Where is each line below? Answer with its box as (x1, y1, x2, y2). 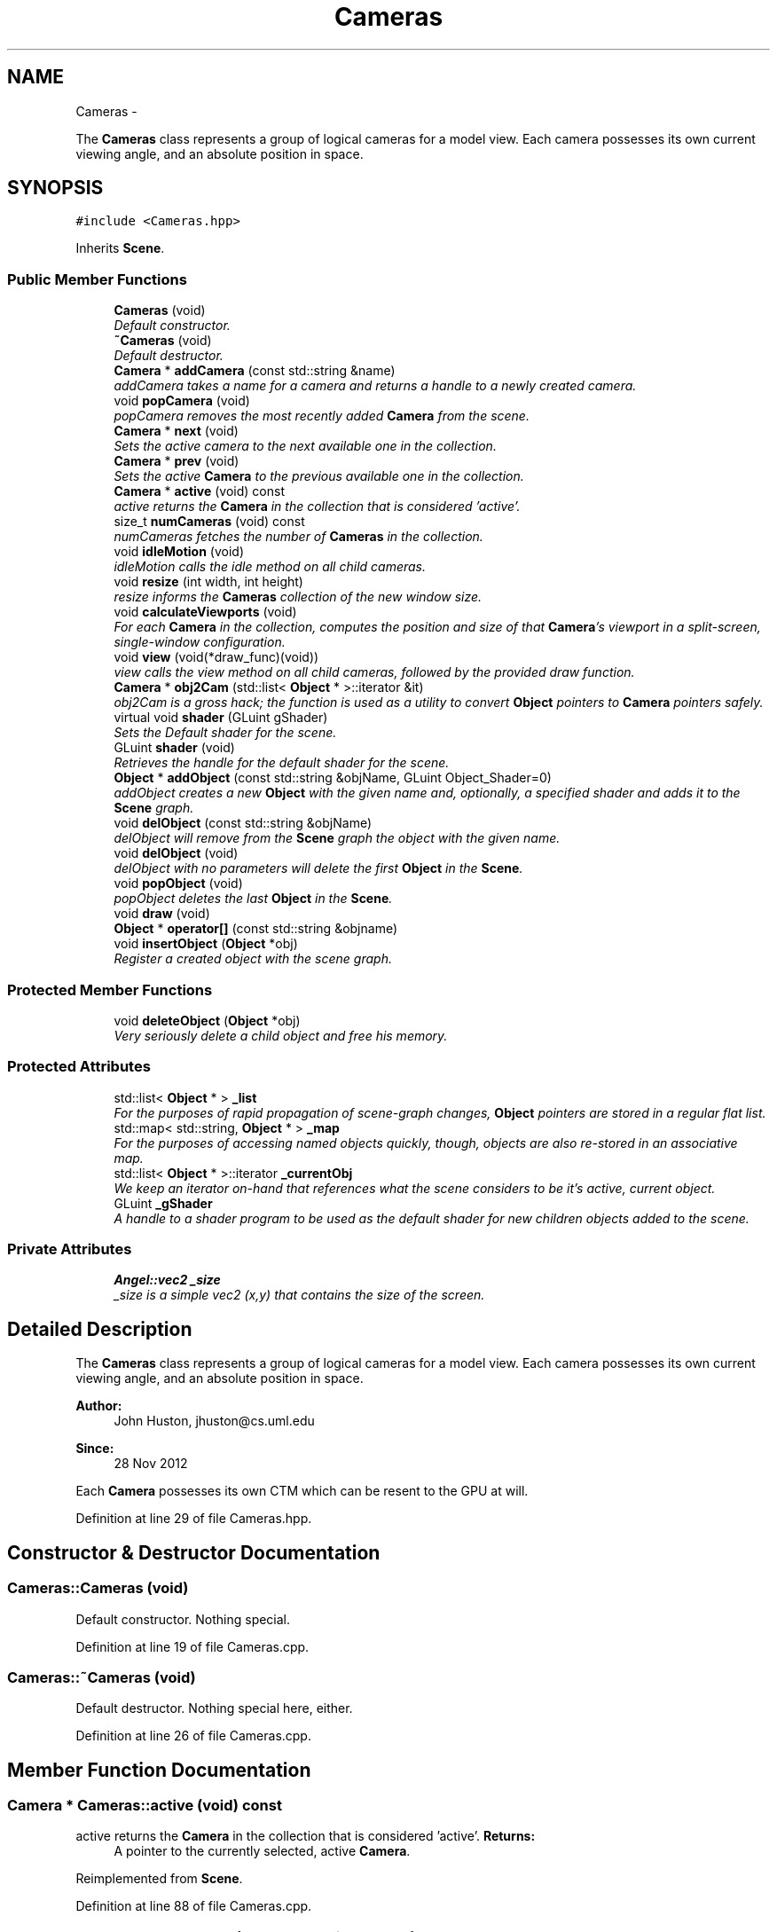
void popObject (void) (114, 876, 243, 891)
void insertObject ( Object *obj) (114, 936, 298, 952)
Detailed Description (7, 1317, 192, 1340)
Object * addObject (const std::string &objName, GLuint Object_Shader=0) (114, 770, 552, 786)
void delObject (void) (114, 845, 239, 861)
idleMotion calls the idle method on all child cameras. (114, 559, 427, 575)
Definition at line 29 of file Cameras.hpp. (75, 1511, 312, 1527)
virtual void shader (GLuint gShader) (114, 710, 328, 726)
